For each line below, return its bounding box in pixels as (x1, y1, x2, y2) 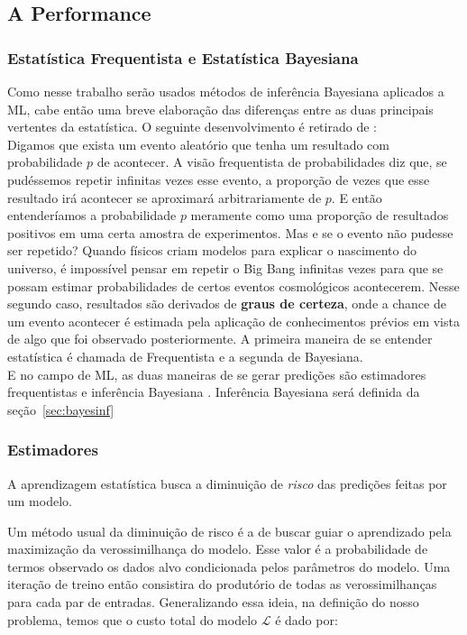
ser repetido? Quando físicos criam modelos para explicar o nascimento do (7, 241, 417, 260)
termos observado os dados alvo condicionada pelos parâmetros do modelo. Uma (7, 557, 451, 575)
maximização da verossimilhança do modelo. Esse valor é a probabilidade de (7, 539, 428, 558)
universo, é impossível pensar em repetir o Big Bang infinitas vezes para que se (7, 258, 444, 277)
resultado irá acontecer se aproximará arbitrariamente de (7, 188, 322, 207)
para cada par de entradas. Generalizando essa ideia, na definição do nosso (7, 593, 419, 612)
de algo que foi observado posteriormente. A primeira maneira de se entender (7, 329, 433, 348)
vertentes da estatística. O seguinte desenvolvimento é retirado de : (7, 117, 377, 136)
